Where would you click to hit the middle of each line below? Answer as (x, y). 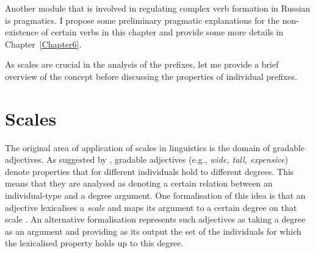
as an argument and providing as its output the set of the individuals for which (153, 231)
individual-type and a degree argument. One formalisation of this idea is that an (155, 195)
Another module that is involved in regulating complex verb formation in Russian (157, 8)
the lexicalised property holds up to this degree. (94, 243)
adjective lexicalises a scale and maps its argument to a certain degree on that (151, 207)
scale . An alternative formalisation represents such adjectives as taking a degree (155, 219)
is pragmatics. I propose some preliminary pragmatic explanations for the (142, 20)
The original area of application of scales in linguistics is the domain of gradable (155, 147)
